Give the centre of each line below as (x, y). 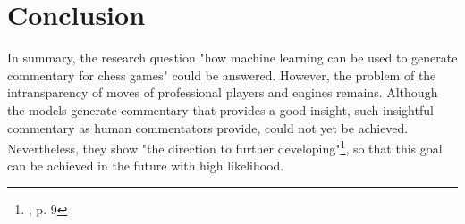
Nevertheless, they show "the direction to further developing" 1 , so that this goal (225, 147)
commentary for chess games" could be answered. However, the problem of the (222, 75)
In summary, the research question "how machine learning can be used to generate (232, 58)
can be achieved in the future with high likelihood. (146, 166)
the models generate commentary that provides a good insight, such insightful (220, 109)
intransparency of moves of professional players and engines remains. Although (223, 92)
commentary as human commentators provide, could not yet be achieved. (208, 127)
